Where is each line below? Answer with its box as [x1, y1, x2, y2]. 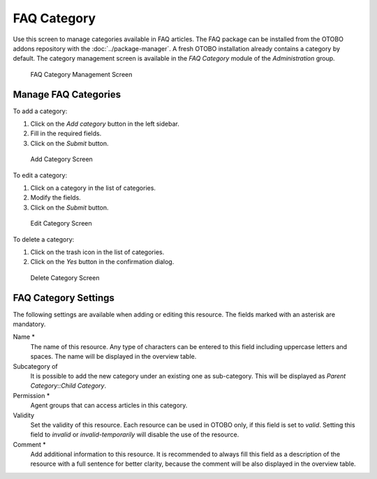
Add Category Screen [30, 155, 94, 163]
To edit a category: [13, 171, 68, 179]
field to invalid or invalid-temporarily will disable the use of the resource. [30, 430, 239, 439]
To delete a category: [13, 235, 75, 244]
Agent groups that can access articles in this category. [30, 401, 188, 410]
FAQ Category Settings [13, 292, 115, 304]
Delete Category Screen [30, 273, 100, 282]
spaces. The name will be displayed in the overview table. [30, 353, 197, 361]
